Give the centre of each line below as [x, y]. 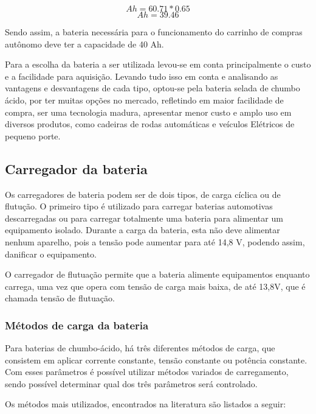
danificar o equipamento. [51, 254]
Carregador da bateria [76, 168]
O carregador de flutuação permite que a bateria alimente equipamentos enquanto [157, 274]
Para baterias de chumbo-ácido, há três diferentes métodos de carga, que [140, 348]
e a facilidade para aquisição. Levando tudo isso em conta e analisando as [142, 76]
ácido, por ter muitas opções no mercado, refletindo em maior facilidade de [144, 100]
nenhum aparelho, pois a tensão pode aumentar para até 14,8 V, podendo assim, [155, 241]
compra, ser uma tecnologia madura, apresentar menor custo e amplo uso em [148, 112]
